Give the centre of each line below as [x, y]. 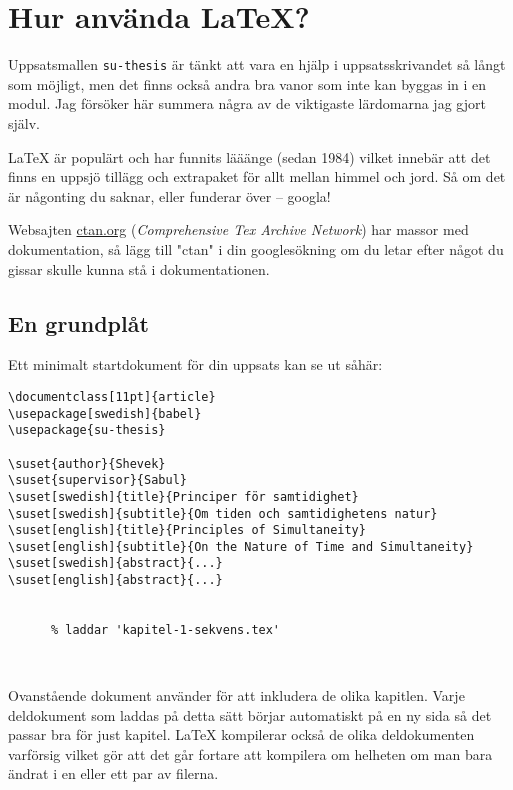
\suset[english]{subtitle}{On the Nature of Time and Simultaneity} [241, 546]
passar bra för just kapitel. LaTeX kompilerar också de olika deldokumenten [241, 734]
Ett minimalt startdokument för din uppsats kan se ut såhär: [195, 364]
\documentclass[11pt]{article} [112, 396]
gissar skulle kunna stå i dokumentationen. [139, 268]
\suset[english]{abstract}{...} [115, 580]
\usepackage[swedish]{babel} [105, 413]
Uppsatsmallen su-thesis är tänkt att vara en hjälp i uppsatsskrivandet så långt [257, 64]
